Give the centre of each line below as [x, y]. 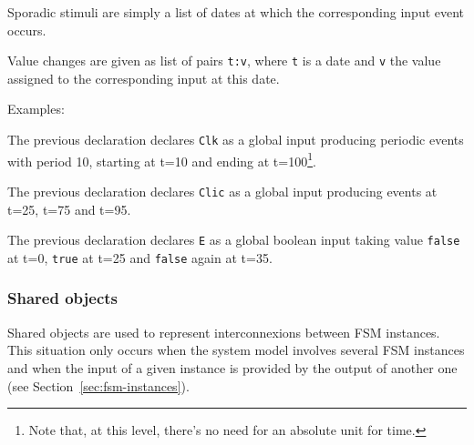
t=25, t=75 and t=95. [69, 209]
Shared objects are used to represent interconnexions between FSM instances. [224, 332]
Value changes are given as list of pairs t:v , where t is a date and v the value [224, 61]
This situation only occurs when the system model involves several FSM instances [236, 350]
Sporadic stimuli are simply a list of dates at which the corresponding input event [236, 12]
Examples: [36, 109]
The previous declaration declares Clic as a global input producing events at [222, 191]
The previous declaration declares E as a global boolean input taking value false [234, 240]
